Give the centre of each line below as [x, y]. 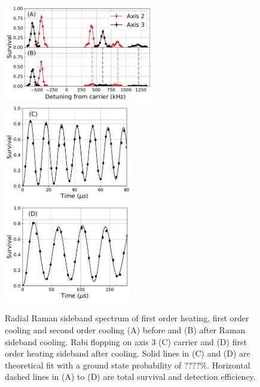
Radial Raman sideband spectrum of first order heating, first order [127, 318]
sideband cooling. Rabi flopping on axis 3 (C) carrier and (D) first [126, 341]
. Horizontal [229, 365]
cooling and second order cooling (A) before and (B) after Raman [125, 329]
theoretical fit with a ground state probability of [93, 365]
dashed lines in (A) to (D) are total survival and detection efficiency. [130, 377]
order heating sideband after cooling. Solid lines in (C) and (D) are [128, 353]
